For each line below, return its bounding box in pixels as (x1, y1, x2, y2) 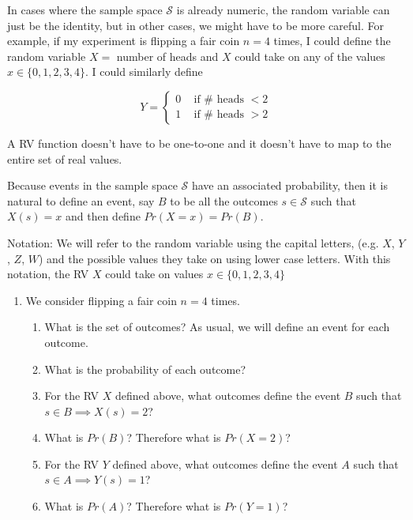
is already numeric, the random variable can (176, 2, 390, 17)
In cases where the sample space (7, 2, 163, 17)
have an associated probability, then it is (191, 177, 388, 194)
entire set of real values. (7, 150, 122, 167)
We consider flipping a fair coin (25, 292, 177, 308)
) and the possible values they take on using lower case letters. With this (38, 250, 391, 266)
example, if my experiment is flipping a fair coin (7, 32, 240, 49)
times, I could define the (273, 32, 391, 49)
